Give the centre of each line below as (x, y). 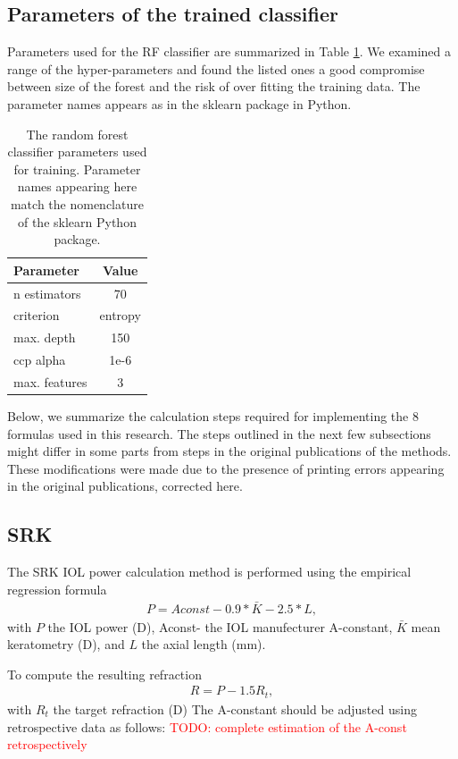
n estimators (47, 293)
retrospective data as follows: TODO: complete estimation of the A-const (207, 726)
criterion (37, 315)
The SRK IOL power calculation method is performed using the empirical (209, 572)
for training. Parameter (77, 169)
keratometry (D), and (66, 644)
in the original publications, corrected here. (125, 486)
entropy (120, 315)
